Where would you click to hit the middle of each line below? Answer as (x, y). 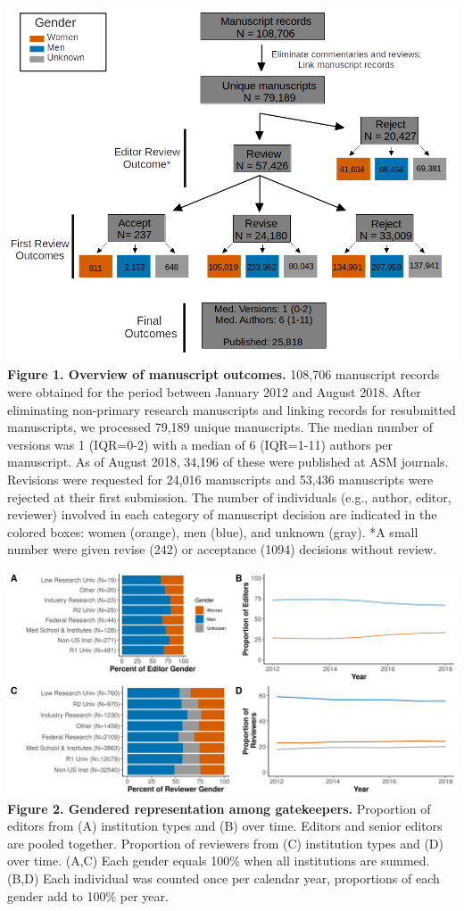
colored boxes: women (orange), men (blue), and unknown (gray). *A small (213, 531)
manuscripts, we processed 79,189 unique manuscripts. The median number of (220, 427)
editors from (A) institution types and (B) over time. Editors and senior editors (225, 826)
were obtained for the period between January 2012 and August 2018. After (214, 392)
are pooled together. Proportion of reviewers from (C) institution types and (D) (225, 843)
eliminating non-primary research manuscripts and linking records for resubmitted (232, 409)
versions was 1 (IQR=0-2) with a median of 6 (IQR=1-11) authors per (200, 444)
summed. (405, 861)
